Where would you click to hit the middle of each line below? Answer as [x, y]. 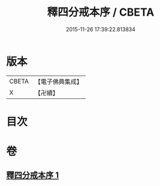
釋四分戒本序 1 [33, 175]
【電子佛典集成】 [58, 82]
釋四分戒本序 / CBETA [101, 12]
